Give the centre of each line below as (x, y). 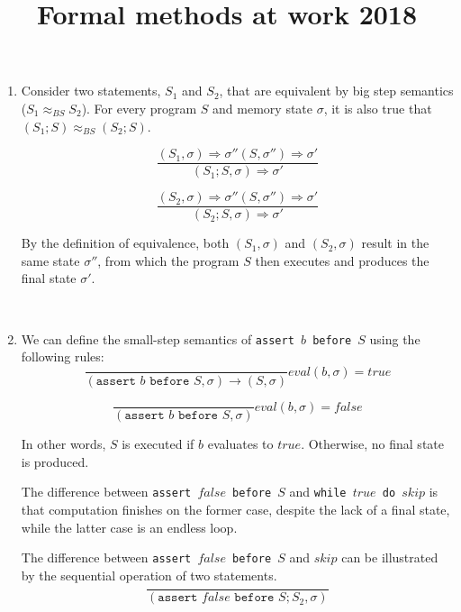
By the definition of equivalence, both (125, 243)
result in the (395, 243)
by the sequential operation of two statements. (149, 575)
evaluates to (240, 444)
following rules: (63, 356)
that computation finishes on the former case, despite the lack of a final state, (235, 509)
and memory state (263, 108)
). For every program (139, 108)
